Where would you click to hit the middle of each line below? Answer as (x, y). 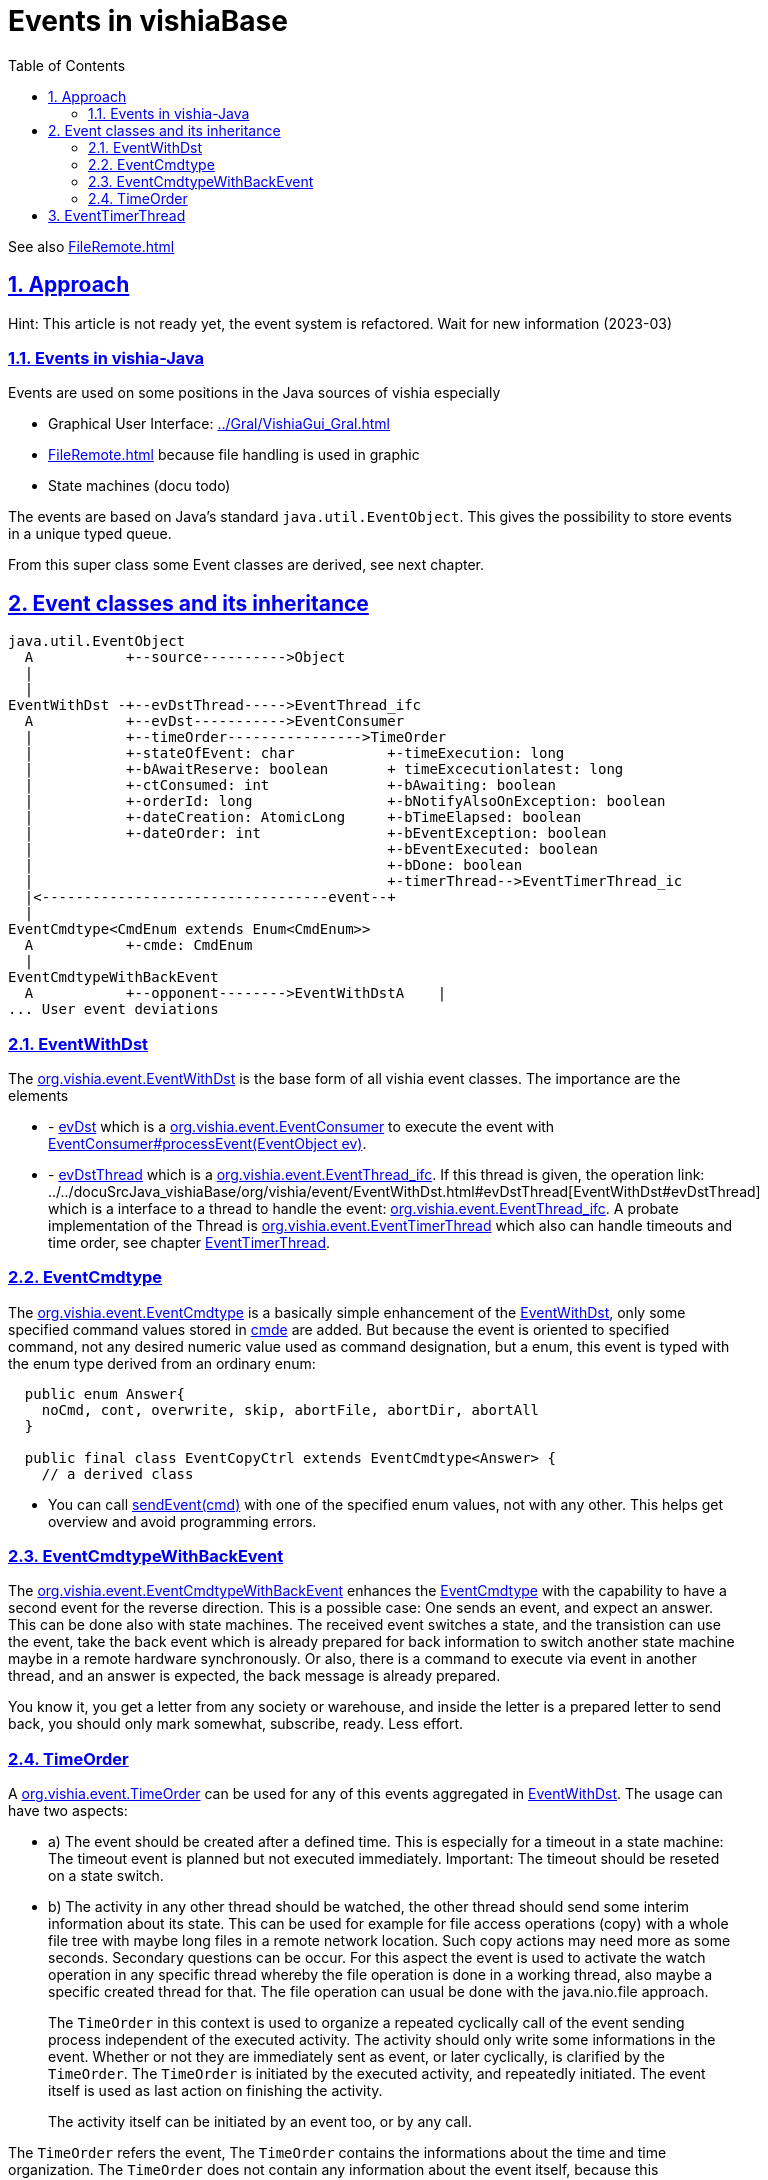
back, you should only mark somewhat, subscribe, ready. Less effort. (235, 1724)
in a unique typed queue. (90, 534)
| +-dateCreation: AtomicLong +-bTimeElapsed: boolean (303, 817)
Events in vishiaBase (148, 21)
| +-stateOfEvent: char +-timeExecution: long (294, 753)
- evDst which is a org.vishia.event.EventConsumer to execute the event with (301, 1126)
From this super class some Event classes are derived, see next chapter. (246, 565)
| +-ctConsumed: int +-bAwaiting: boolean (290, 785)
